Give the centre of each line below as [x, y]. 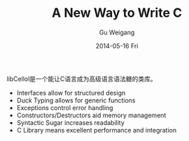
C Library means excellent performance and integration [96, 130]
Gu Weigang [117, 32]
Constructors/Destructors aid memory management [91, 115]
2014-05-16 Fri [117, 46]
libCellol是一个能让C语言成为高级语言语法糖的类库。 [82, 79]
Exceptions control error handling [65, 107]
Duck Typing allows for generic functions [76, 100]
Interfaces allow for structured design [71, 93]
